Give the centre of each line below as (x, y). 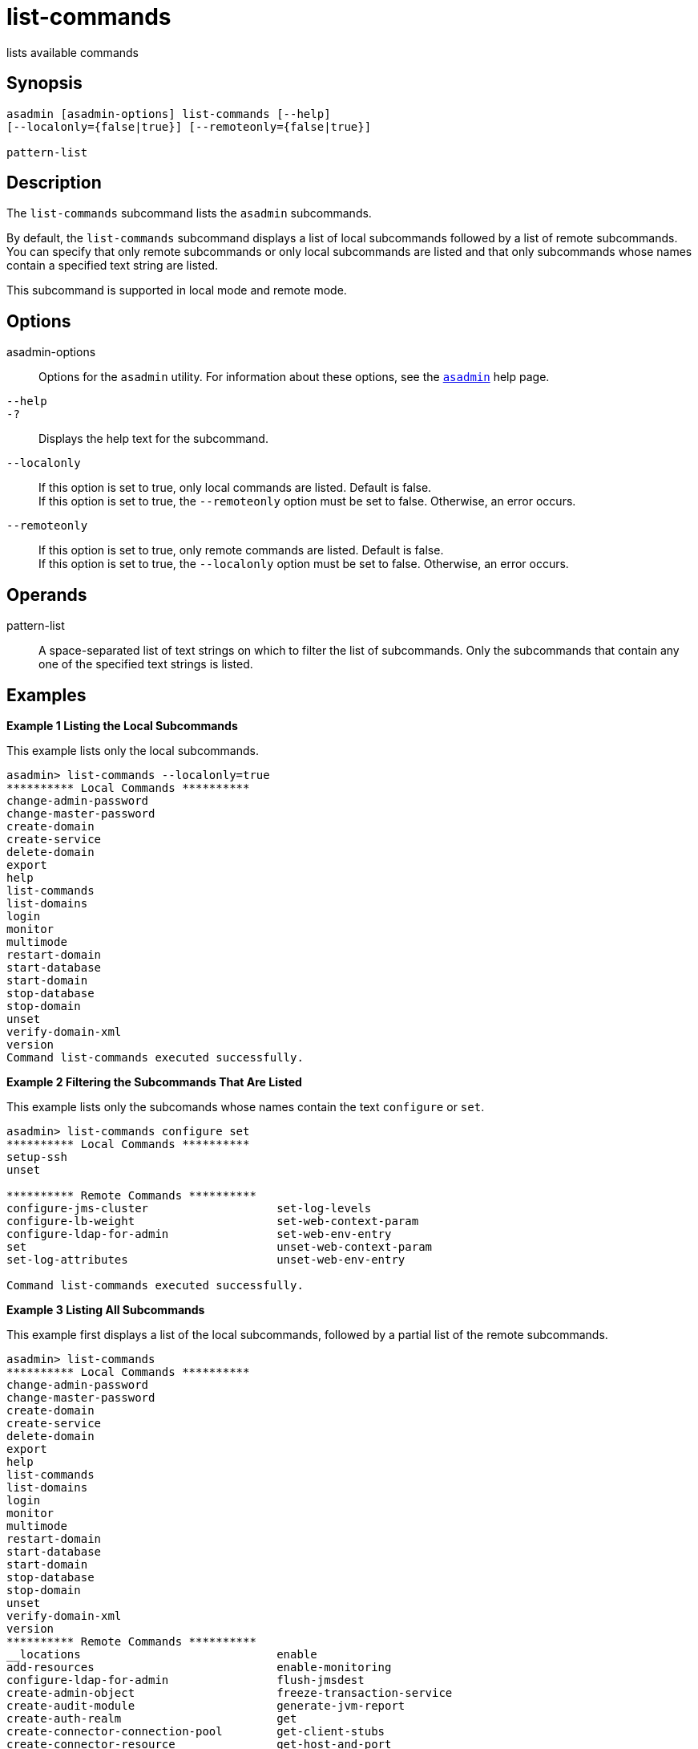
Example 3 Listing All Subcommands (106, 1309)
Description (54, 183)
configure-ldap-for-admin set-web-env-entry (199, 1234)
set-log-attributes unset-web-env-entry (206, 1259)
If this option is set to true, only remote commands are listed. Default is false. (241, 550)
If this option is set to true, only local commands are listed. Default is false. (235, 488)
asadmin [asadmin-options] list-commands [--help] (169, 114)
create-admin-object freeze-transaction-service (230, 1692)
